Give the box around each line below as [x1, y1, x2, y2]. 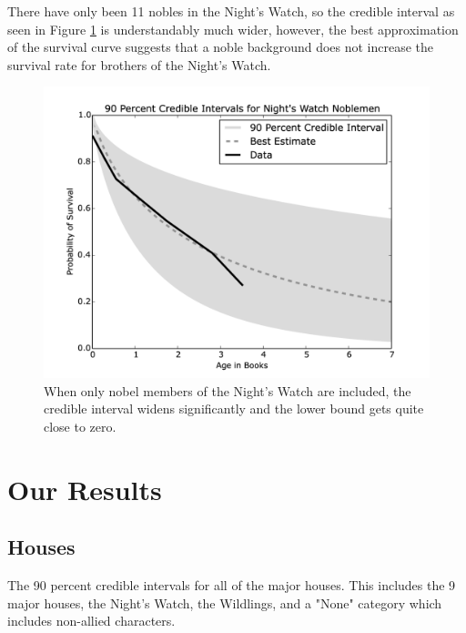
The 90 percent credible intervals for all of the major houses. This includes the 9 [7, 575, 456, 594]
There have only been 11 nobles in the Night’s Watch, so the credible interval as [7, 2, 455, 20]
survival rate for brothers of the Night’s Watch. [7, 55, 271, 74]
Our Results [7, 470, 162, 507]
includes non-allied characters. [7, 611, 176, 630]
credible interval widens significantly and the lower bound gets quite [44, 399, 424, 418]
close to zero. [44, 416, 116, 435]
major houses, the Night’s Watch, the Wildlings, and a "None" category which [7, 593, 442, 612]
